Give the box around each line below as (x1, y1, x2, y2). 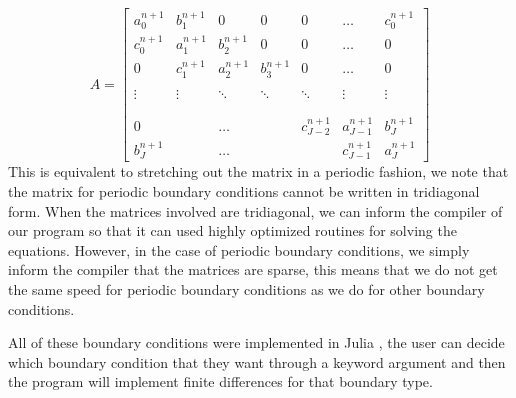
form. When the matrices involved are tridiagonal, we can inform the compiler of (8, 200, 503, 221)
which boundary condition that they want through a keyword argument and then (8, 351, 506, 372)
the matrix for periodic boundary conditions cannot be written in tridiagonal (8, 181, 480, 202)
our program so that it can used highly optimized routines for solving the (8, 220, 457, 241)
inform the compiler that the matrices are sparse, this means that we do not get (8, 259, 498, 280)
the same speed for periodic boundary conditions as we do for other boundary (8, 279, 485, 300)
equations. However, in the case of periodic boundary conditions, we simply (8, 239, 470, 260)
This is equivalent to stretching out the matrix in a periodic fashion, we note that (8, 161, 509, 182)
